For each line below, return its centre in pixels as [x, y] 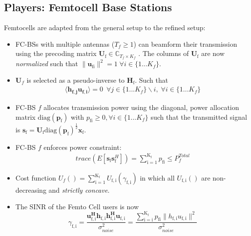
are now [213, 53]
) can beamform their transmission [185, 44]
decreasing [31, 190]
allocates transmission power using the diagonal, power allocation [141, 107]
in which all [157, 178]
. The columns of [164, 53]
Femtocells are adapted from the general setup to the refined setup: [105, 27]
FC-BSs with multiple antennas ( [65, 44]
